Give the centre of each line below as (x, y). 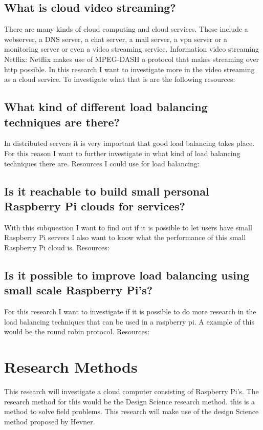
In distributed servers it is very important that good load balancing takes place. (129, 143)
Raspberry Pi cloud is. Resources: (57, 247)
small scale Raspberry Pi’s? (79, 290)
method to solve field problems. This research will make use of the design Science (131, 411)
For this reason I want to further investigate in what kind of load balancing (122, 153)
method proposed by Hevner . (50, 421)
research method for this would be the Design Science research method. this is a (130, 401)
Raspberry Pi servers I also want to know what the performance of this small (125, 237)
